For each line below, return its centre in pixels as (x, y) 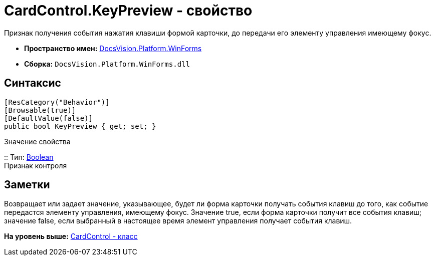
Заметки (27, 185)
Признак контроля (36, 165)
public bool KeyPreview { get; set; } (80, 126)
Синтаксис (33, 83)
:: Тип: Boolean (29, 157)
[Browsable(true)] (40, 110)
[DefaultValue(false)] (49, 118)
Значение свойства (37, 141)
